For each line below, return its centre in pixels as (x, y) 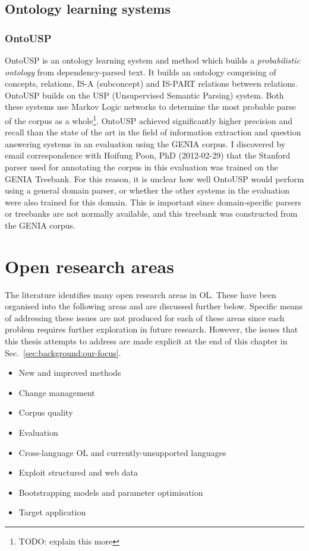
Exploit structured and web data (78, 472)
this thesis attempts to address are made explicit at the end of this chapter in (146, 341)
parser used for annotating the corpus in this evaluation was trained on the (141, 167)
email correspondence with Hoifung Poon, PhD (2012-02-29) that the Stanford (148, 155)
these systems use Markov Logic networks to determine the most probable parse (150, 107)
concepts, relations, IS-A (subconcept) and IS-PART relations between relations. (151, 83)
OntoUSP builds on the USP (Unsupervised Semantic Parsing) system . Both (144, 95)
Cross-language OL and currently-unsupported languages (122, 452)
